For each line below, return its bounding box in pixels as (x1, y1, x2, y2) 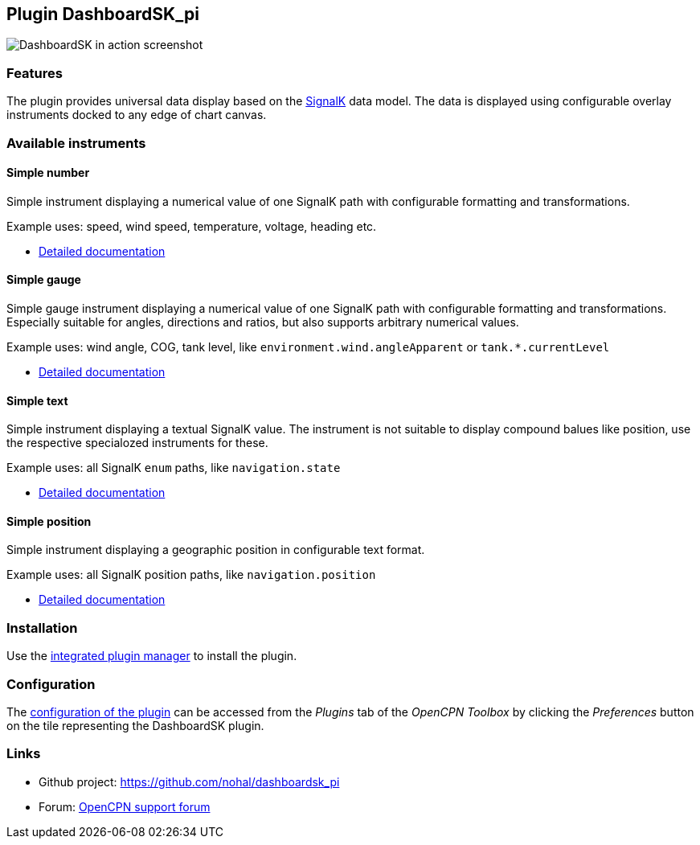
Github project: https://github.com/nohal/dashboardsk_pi (39, 774, 340, 789)
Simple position (6, 514, 92, 528)
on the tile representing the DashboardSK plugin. (6, 718, 264, 732)
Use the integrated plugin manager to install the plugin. (6, 649, 297, 663)
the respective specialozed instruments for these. (6, 436, 268, 450)
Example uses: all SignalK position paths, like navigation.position (6, 568, 376, 582)
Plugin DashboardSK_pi (6, 4, 199, 24)
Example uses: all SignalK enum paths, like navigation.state (6, 461, 341, 475)
